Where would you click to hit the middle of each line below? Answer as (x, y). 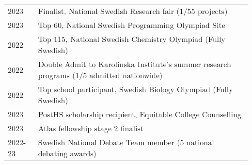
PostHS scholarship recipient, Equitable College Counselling (140, 114)
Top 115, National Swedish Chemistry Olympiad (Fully (132, 39)
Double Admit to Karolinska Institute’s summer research (134, 64)
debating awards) (67, 153)
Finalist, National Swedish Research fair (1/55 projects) (133, 11)
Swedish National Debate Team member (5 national (126, 142)
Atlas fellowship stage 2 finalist (91, 128)
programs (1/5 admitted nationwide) (100, 75)
